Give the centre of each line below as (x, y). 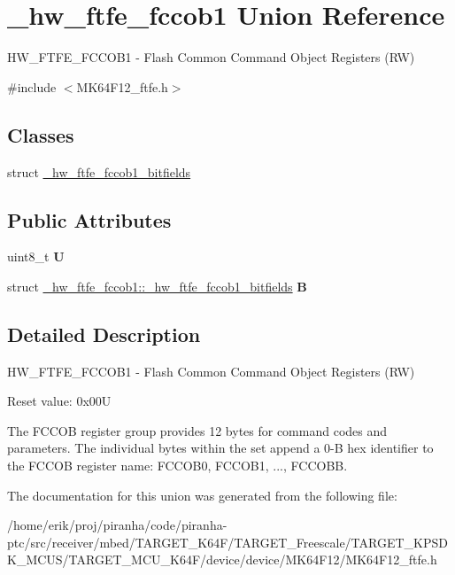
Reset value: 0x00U (59, 401)
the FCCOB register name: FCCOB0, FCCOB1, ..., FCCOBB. (177, 466)
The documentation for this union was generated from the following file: (202, 495)
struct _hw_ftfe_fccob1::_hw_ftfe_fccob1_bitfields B (157, 286)
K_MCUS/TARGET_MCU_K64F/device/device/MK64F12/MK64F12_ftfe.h (222, 559)
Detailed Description (104, 334)
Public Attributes (89, 219)
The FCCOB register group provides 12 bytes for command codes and (197, 430)
